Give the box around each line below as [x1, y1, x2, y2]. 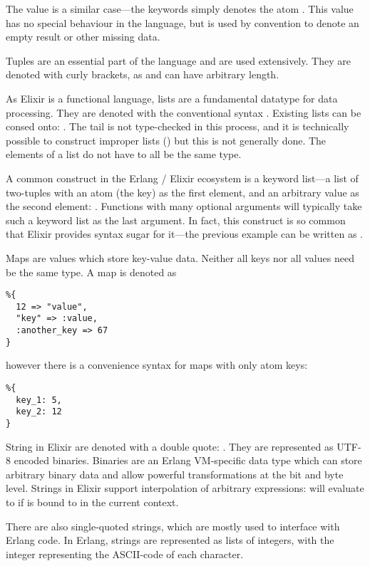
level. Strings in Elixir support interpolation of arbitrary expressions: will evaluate [6, 481, 364, 496]
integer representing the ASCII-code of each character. [6, 546, 244, 561]
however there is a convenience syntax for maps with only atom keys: [6, 357, 308, 372]
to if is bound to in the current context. [6, 494, 179, 509]
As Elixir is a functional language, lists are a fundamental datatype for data [6, 90, 338, 105]
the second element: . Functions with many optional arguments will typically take [6, 199, 362, 214]
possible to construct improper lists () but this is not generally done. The [6, 132, 327, 147]
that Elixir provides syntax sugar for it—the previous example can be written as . [6, 226, 363, 241]
